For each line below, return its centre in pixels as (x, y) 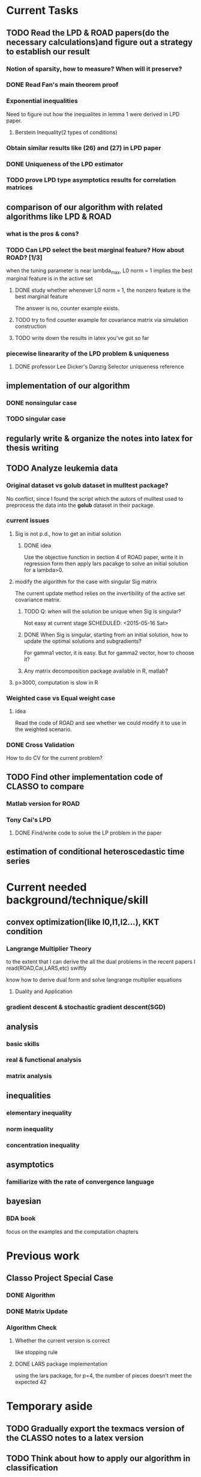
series (18, 861)
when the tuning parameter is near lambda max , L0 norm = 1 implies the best (100, 271)
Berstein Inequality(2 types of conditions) (66, 132)
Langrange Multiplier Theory (49, 949)
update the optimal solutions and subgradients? (83, 641)
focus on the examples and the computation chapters (72, 1231)
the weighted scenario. (43, 729)
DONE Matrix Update (37, 1311)
